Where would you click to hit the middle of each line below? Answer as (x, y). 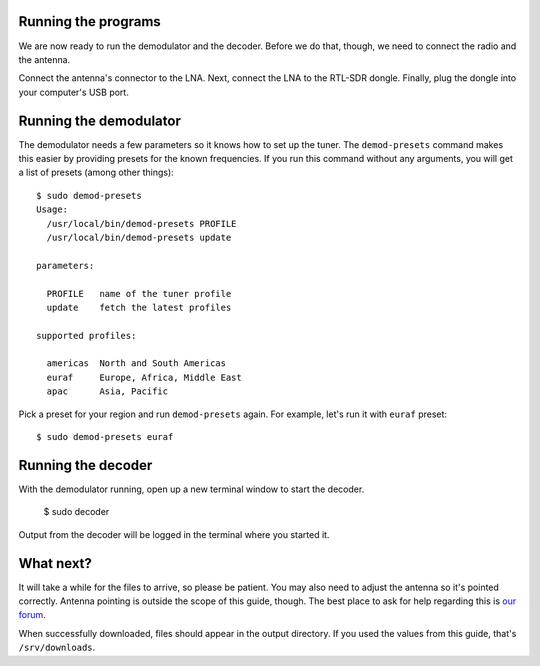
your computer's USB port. (73, 92)
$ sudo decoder (76, 512)
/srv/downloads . (57, 647)
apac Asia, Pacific (107, 391)
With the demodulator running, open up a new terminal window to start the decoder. (191, 489)
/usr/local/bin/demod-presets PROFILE (141, 223)
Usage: (52, 209)
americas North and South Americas (136, 363)
